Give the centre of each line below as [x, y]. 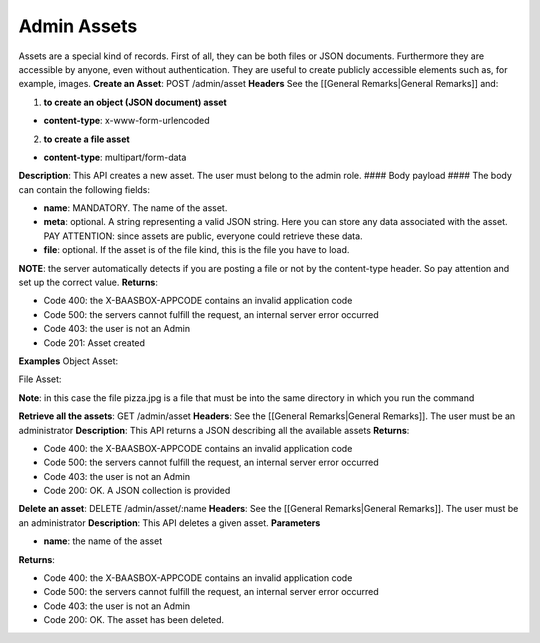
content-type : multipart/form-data [115, 157]
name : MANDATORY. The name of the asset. [135, 208]
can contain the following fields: [84, 189]
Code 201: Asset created [94, 342]
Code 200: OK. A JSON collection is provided [137, 491]
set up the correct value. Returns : [88, 282]
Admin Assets [78, 26]
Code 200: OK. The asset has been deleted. [134, 620]
